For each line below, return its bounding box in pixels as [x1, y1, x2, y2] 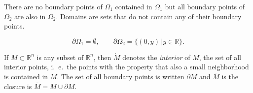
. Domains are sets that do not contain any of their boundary [56, 11, 242, 21]
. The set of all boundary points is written [57, 71, 184, 81]
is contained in [4, 71, 48, 81]
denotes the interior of [122, 52, 190, 62]
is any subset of [36, 52, 84, 62]
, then [93, 52, 111, 62]
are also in [14, 11, 46, 21]
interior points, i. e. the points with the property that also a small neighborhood [4, 62, 249, 72]
